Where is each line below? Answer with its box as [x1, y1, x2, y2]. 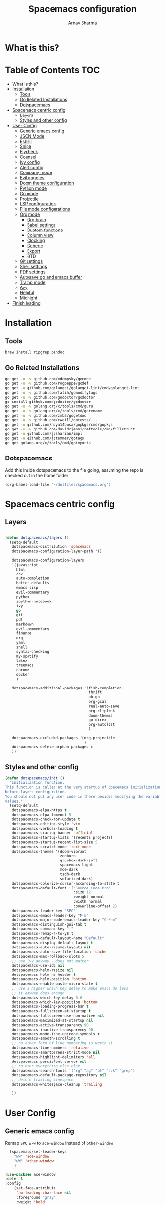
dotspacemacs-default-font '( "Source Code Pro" [11, 886, 111, 890]
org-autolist [88, 722, 115, 727]
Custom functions [27, 227, 63, 233]
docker [16, 672, 29, 677]
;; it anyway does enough [11, 990, 65, 996]
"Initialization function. [9, 780, 65, 785]
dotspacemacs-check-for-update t [11, 817, 80, 822]
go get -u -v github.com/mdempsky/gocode [5, 376, 91, 381]
